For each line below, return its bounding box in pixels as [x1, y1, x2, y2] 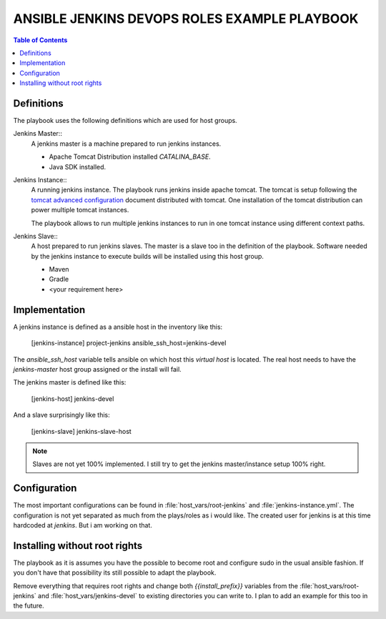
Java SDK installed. [49, 162, 107, 171]
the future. [13, 601, 44, 610]
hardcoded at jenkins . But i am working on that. [13, 520, 153, 529]
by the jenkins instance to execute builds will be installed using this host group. [31, 252, 264, 260]
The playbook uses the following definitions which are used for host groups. [13, 117, 237, 125]
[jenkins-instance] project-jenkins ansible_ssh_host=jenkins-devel [31, 339, 227, 347]
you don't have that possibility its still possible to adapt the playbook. [13, 568, 217, 577]
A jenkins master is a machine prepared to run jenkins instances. [31, 139, 222, 148]
